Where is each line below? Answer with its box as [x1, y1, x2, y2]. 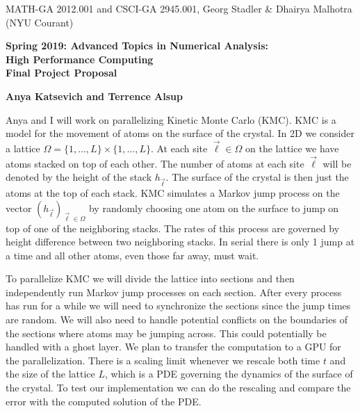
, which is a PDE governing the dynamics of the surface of [104, 366, 353, 381]
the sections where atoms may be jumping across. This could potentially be [6, 325, 327, 340]
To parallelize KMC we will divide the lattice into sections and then [6, 271, 295, 286]
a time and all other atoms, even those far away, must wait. [6, 248, 259, 262]
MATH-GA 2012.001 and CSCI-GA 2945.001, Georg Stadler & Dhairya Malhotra [6, 1, 352, 15]
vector [6, 200, 32, 215]
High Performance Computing [6, 51, 154, 66]
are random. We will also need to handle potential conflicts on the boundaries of [6, 312, 347, 327]
